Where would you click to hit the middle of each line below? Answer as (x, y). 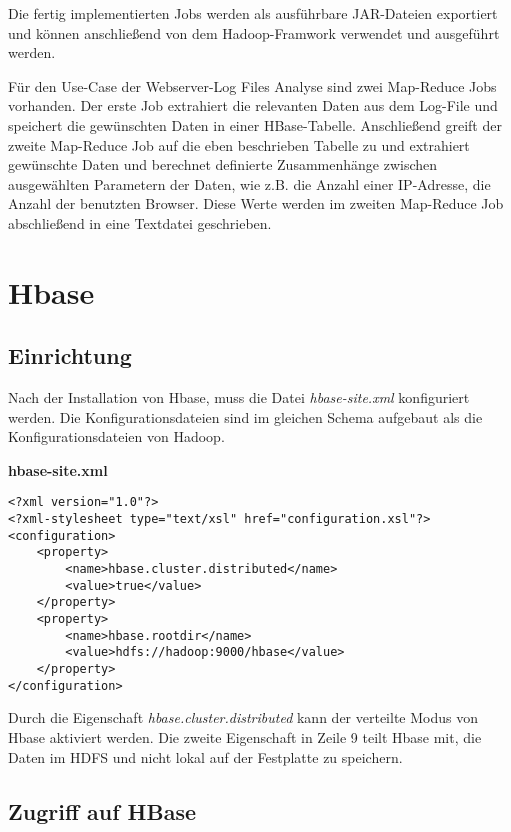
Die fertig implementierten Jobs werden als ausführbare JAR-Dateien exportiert (253, 13)
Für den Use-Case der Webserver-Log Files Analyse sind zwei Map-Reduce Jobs (252, 85)
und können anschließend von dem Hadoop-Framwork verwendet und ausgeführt (254, 32)
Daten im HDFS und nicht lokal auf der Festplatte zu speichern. (205, 756)
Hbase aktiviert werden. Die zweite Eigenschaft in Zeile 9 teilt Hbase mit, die (245, 736)
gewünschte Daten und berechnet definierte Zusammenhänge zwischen (223, 164)
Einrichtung (70, 355)
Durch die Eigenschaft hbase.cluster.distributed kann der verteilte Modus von (243, 717)
